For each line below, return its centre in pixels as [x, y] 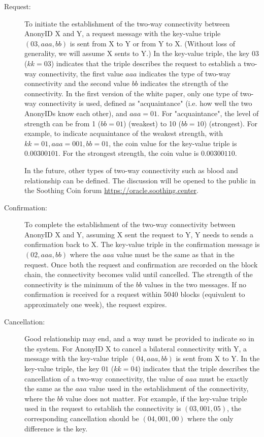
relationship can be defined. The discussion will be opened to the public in [140, 180]
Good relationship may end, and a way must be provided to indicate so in [139, 338]
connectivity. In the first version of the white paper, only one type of [131, 93]
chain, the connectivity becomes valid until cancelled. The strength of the [139, 274]
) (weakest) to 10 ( [152, 123]
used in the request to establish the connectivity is [103, 408]
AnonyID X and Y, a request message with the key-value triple [123, 33]
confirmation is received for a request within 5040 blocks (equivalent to [135, 294]
